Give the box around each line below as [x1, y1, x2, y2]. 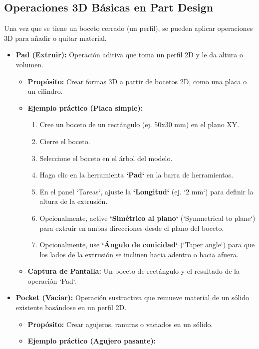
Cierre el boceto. [39, 136, 90, 146]
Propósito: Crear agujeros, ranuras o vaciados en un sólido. [27, 319, 213, 329]
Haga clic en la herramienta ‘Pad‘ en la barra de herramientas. [39, 170, 234, 180]
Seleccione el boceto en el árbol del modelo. [39, 153, 173, 163]
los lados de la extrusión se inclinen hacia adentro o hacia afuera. [39, 249, 239, 259]
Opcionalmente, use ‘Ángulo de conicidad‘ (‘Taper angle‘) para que [39, 239, 255, 250]
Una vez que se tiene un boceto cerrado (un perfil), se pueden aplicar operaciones [4, 23, 253, 33]
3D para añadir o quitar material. [4, 32, 107, 43]
